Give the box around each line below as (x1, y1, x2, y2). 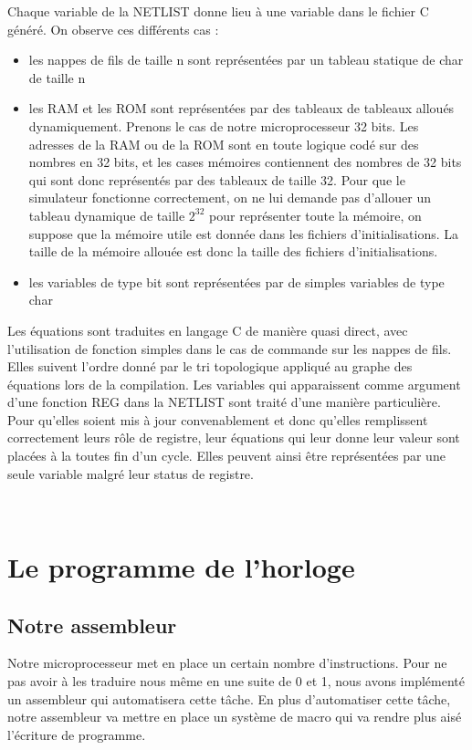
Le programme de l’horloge (7, 548, 355, 586)
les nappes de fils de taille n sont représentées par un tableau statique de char (28, 50, 464, 69)
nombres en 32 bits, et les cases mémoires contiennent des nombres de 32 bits (28, 152, 462, 172)
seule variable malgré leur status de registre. (7, 464, 254, 483)
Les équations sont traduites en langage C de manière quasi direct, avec (7, 320, 408, 339)
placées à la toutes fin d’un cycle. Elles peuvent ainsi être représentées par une (7, 446, 446, 465)
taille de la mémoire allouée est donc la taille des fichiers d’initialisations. (28, 242, 438, 261)
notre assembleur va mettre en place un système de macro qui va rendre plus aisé (7, 707, 462, 726)
